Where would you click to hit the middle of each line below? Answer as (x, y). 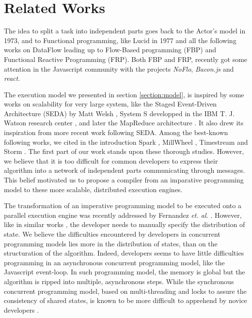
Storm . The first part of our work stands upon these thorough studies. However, (124, 151)
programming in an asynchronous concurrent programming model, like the (114, 262)
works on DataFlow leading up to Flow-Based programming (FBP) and (110, 50)
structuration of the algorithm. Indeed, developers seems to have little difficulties (124, 253)
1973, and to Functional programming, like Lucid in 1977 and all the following (120, 40)
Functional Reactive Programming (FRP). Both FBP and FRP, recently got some (126, 59)
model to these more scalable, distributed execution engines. (93, 189)
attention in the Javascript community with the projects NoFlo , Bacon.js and (119, 68)
